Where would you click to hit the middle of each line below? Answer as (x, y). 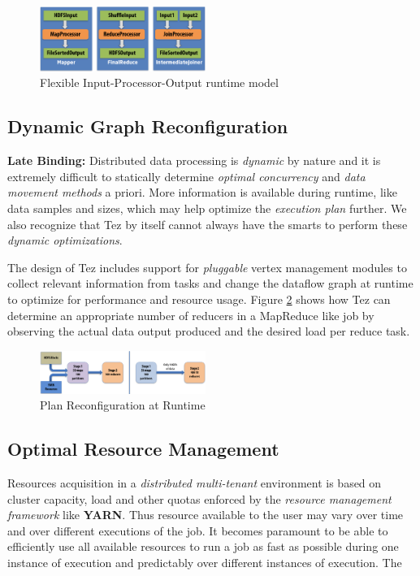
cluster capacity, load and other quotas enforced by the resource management (199, 498)
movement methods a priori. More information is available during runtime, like (202, 192)
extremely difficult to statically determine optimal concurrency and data (186, 176)
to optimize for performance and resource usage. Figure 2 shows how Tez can (199, 299)
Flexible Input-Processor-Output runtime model (159, 82)
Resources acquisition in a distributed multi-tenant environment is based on (195, 483)
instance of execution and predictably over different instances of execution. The (205, 562)
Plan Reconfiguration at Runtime (123, 405)
